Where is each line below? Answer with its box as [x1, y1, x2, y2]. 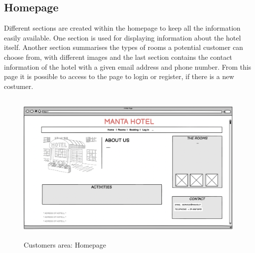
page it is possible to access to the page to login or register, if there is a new [4, 71, 234, 82]
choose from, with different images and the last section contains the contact [4, 51, 232, 62]
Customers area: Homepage [24, 240, 107, 250]
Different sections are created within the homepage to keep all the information [4, 23, 241, 33]
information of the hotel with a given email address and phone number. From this [4, 61, 252, 72]
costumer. [4, 81, 34, 91]
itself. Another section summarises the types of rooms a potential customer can [4, 42, 243, 52]
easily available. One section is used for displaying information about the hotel [4, 32, 241, 42]
